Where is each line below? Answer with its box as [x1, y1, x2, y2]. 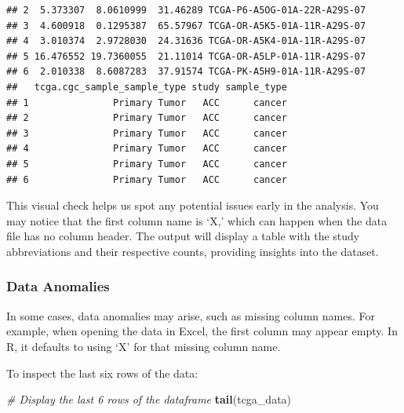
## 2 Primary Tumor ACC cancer [6, 112, 287, 124]
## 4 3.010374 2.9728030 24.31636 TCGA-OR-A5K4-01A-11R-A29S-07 [6, 35, 366, 47]
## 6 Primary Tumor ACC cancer [6, 174, 287, 185]
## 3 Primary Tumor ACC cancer [6, 127, 287, 139]
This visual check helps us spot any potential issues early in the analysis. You [6, 197, 379, 214]
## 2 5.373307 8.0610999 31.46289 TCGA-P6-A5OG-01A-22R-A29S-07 [6, 5, 366, 16]
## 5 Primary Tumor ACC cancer [6, 158, 287, 170]
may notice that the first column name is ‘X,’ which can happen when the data [6, 212, 388, 228]
